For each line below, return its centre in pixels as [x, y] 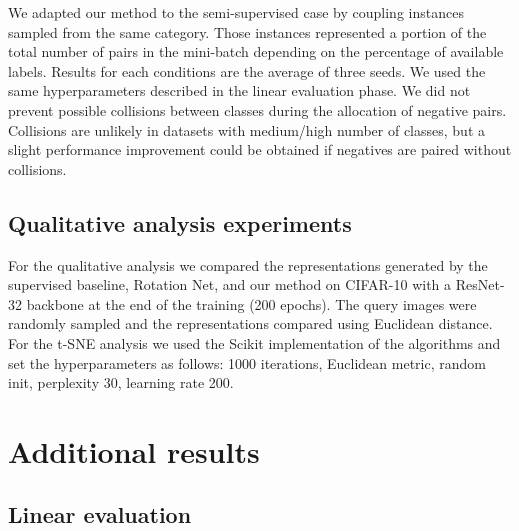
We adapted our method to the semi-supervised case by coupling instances [236, 12]
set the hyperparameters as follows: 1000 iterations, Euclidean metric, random [247, 362]
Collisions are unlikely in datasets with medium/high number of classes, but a [247, 129]
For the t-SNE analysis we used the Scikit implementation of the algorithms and [254, 342]
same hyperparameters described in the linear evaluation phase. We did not [239, 90]
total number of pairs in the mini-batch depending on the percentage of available [256, 51]
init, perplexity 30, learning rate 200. [121, 382]
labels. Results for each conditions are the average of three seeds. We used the [247, 70]
